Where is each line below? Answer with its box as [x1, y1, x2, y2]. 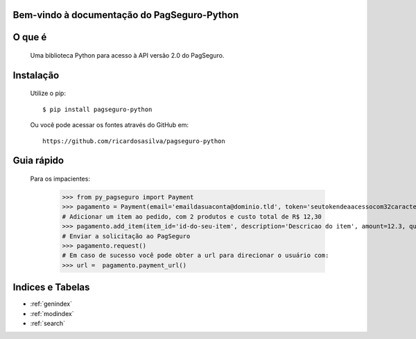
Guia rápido [12, 155, 64, 167]
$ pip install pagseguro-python [42, 105, 153, 113]
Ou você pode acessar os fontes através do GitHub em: [30, 121, 189, 129]
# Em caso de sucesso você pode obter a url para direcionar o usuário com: [62, 251, 329, 260]
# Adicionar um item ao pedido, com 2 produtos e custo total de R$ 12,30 [62, 213, 322, 220]
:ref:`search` [30, 320, 66, 328]
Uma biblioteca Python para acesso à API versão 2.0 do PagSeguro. [30, 51, 225, 60]
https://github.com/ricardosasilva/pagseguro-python [42, 137, 225, 145]
